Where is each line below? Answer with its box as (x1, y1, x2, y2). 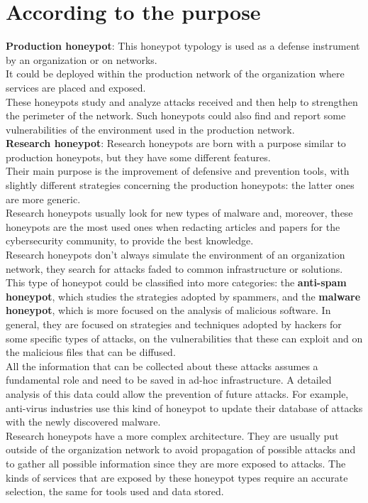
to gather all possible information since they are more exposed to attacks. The (6, 455, 346, 470)
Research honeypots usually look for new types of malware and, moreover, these (6, 205, 353, 220)
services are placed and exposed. (6, 80, 146, 94)
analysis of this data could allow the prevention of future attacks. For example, (6, 386, 349, 401)
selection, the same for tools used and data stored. (6, 484, 224, 499)
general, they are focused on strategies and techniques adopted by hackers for (6, 317, 342, 331)
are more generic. (6, 191, 81, 206)
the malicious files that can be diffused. (6, 345, 176, 359)
